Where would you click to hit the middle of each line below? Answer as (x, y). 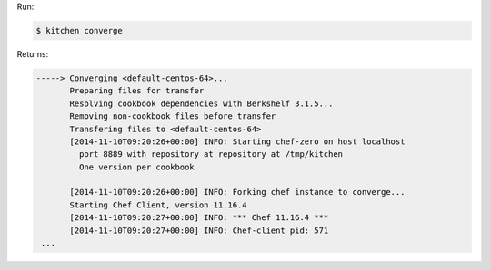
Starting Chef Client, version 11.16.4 (158, 205)
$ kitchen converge (79, 30)
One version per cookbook (136, 167)
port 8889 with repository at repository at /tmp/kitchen (211, 154)
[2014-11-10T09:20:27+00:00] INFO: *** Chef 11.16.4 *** (199, 218)
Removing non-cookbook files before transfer (173, 116)
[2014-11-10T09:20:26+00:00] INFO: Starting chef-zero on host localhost (237, 141)
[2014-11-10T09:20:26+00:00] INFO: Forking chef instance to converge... (237, 192)
